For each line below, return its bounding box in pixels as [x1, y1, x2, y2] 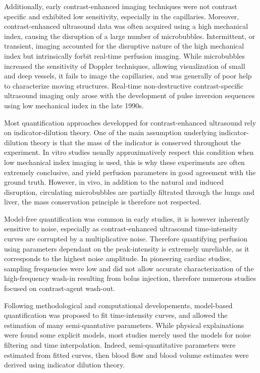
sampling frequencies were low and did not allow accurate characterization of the [4, 263, 254, 273]
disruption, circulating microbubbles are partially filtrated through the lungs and [4, 186, 254, 197]
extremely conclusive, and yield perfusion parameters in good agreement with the [4, 167, 256, 177]
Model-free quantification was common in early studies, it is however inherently [4, 213, 250, 224]
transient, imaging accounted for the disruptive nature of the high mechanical [4, 40, 244, 51]
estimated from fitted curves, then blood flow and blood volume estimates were [4, 349, 249, 360]
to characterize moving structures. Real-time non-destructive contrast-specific [4, 80, 244, 91]
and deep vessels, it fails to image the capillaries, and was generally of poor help [4, 70, 252, 81]
